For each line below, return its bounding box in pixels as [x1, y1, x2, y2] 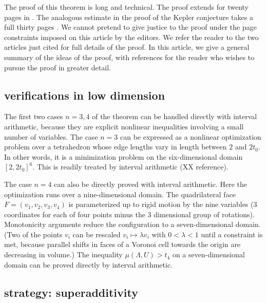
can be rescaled [72, 229, 121, 239]
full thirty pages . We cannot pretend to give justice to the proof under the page [4, 22, 257, 32]
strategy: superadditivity [4, 284, 138, 300]
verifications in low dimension [4, 87, 165, 103]
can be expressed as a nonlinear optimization [120, 131, 261, 142]
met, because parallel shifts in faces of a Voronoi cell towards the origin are [4, 239, 241, 250]
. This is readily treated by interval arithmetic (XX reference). [32, 161, 228, 172]
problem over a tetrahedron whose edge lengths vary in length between [4, 141, 227, 152]
